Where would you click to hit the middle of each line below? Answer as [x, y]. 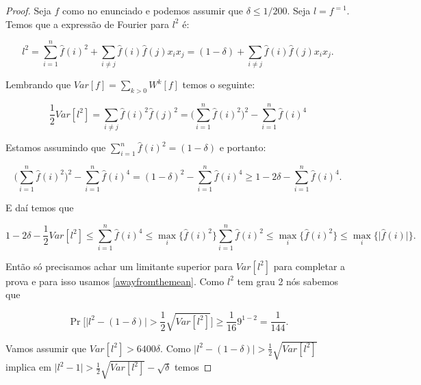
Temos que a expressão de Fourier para [87, 24]
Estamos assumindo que [56, 147]
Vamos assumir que [46, 348]
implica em [28, 367]
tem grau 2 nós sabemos [288, 281]
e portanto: [243, 147]
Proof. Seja [28, 10]
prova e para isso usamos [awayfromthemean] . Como [115, 281]
